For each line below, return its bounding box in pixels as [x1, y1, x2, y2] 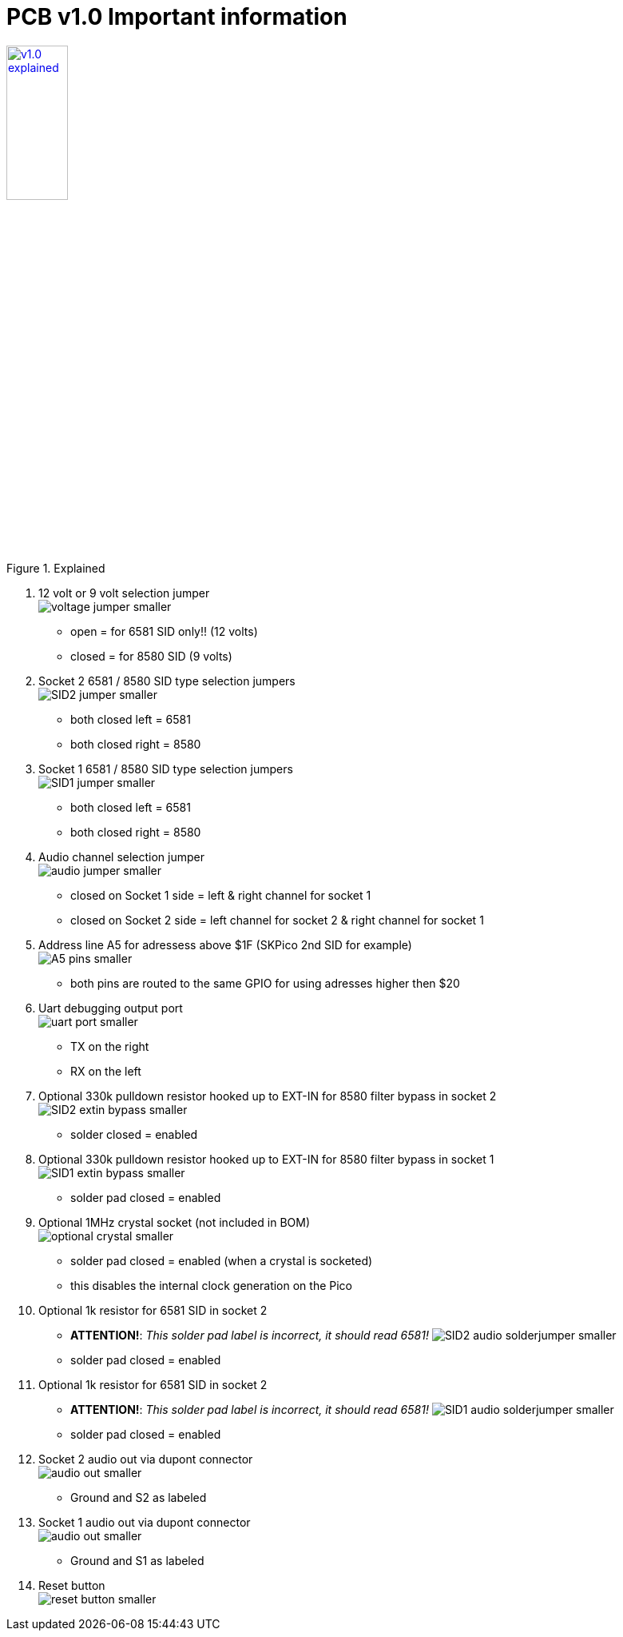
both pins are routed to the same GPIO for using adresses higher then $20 [70, 976, 460, 991]
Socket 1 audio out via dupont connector [38, 1515, 251, 1530]
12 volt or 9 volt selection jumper [38, 586, 210, 601]
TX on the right [70, 1040, 149, 1054]
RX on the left [70, 1064, 141, 1079]
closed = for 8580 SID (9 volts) [70, 649, 232, 664]
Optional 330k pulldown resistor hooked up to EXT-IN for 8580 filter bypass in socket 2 [38, 1089, 497, 1104]
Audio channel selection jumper [38, 850, 205, 864]
